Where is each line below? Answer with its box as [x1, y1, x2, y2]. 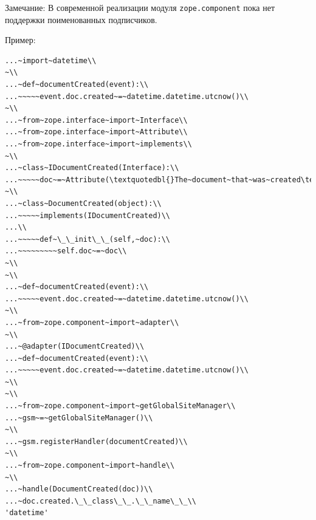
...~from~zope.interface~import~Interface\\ [5, 115, 188, 125]
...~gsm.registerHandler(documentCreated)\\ [5, 437, 188, 446]
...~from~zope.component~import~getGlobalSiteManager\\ [5, 402, 236, 411]
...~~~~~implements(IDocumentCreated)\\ [5, 211, 171, 220]
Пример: [5, 33, 36, 46]
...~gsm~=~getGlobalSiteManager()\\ [5, 413, 153, 422]
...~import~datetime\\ [5, 56, 97, 65]
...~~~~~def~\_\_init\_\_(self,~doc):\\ [5, 234, 171, 244]
